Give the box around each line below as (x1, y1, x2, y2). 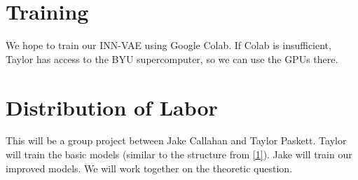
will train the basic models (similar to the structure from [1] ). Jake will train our (6, 147, 352, 162)
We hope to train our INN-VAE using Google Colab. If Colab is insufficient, (6, 38, 331, 53)
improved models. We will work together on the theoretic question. (6, 160, 293, 175)
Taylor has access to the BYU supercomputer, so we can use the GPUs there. (6, 51, 338, 66)
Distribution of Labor (6, 92, 218, 121)
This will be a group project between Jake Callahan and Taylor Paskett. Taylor (6, 133, 347, 148)
